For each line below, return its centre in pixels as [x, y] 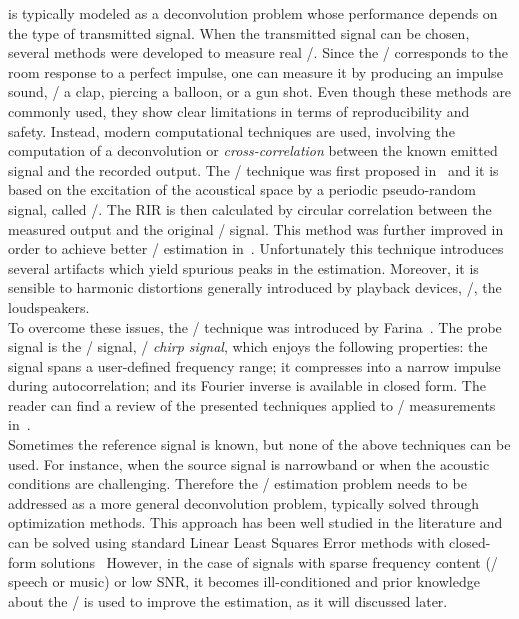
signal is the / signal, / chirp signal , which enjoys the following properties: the [248, 346]
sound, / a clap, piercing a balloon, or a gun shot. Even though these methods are [260, 91]
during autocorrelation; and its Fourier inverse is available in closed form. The [247, 385]
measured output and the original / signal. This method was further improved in [256, 228]
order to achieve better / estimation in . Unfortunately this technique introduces [256, 248]
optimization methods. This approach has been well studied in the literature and [255, 522]
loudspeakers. [49, 306]
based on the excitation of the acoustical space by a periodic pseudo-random [242, 189]
